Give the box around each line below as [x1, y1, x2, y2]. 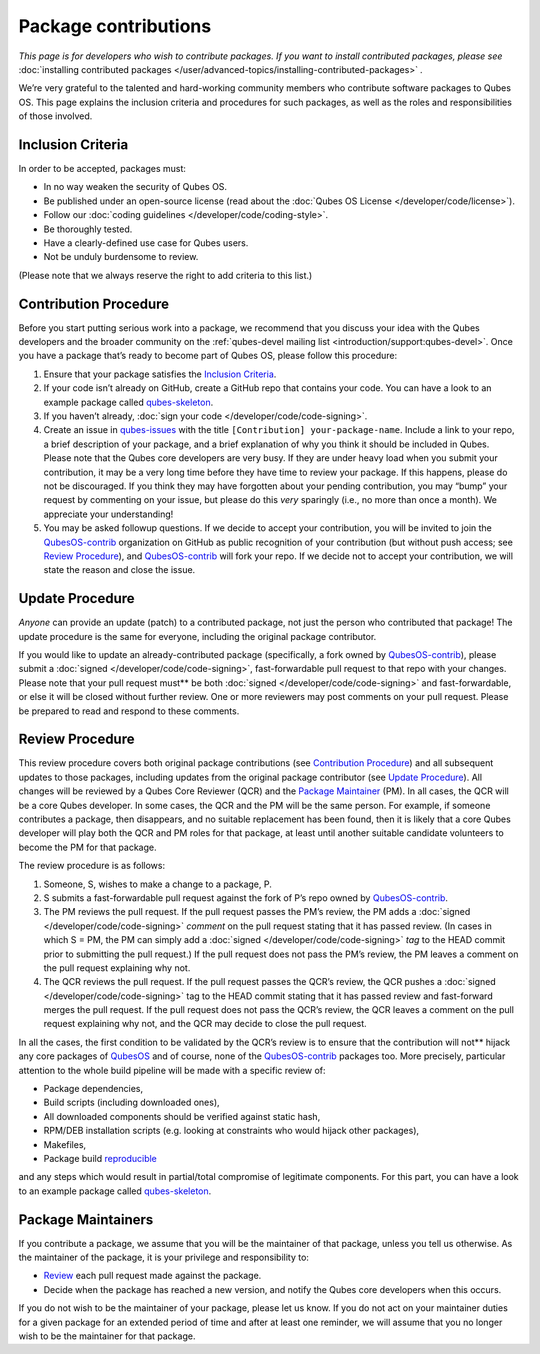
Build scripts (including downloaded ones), [43, 1096, 220, 1109]
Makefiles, [43, 1138, 87, 1150]
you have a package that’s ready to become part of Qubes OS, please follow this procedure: [18, 350, 398, 362]
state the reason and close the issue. [43, 564, 196, 576]
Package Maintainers [18, 1211, 154, 1228]
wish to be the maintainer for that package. [18, 1330, 196, 1342]
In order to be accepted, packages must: [18, 163, 187, 175]
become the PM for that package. [18, 841, 157, 853]
